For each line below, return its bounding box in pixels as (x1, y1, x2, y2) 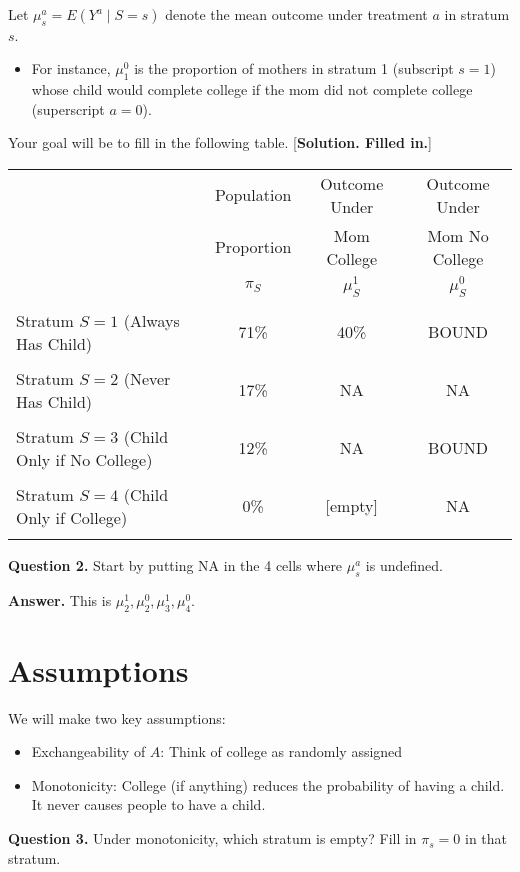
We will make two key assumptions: (8, 707, 226, 728)
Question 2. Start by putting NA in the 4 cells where (8, 554, 343, 575)
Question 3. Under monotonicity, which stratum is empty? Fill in (8, 828, 417, 849)
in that (465, 828, 508, 849)
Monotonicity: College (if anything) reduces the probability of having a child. (31, 774, 505, 795)
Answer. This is (8, 589, 112, 610)
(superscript (31, 98, 105, 119)
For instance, (31, 58, 111, 79)
